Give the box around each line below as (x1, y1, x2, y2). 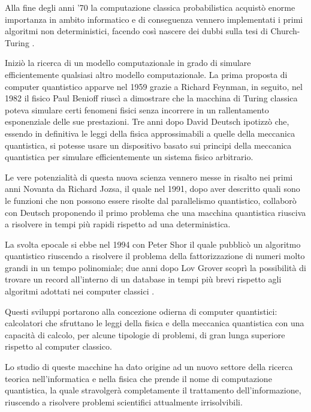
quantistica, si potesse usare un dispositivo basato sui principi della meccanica (5, 139, 292, 151)
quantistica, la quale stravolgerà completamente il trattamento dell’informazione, (5, 384, 301, 396)
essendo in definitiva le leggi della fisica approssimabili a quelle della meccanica (5, 127, 295, 139)
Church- (270, 25, 300, 37)
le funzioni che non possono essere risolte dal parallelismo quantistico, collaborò (5, 194, 297, 206)
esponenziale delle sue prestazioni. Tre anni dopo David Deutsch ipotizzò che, (5, 115, 289, 128)
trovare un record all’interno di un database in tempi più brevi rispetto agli (5, 273, 282, 285)
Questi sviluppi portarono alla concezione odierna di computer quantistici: (5, 305, 277, 317)
